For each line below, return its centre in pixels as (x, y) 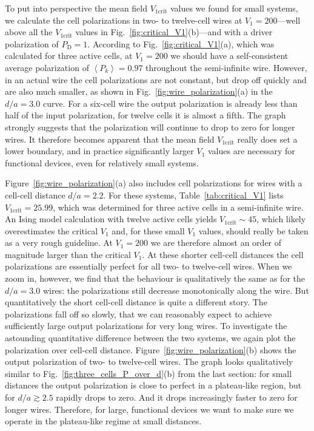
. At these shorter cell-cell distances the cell (223, 254)
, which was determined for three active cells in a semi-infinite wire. (178, 207)
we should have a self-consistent (229, 56)
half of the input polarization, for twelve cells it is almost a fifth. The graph (145, 115)
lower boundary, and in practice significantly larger (99, 151)
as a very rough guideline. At (59, 243)
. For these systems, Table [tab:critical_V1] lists (193, 195)
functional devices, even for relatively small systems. (102, 162)
